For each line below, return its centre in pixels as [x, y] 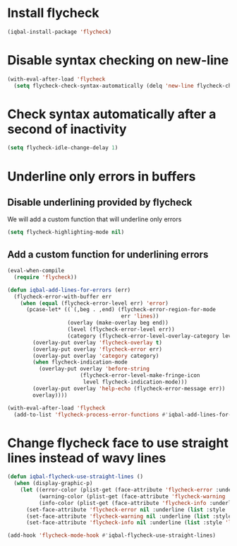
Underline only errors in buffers [102, 176]
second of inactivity [67, 129]
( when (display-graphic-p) [53, 483]
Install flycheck [54, 13]
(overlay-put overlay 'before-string [94, 369]
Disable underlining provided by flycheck [100, 202]
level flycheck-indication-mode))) [135, 382]
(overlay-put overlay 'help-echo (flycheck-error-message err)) [129, 388]
